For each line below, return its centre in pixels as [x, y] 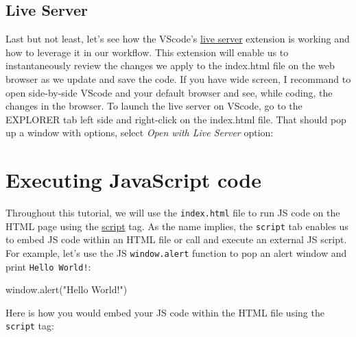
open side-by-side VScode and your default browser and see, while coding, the [169, 92]
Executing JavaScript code [134, 180]
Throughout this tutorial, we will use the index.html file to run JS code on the [173, 213]
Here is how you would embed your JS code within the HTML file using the [165, 312]
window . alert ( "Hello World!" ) [67, 289]
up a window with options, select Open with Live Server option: [140, 133]
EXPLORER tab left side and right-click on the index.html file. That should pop [176, 119]
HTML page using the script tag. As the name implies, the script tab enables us [177, 226]
